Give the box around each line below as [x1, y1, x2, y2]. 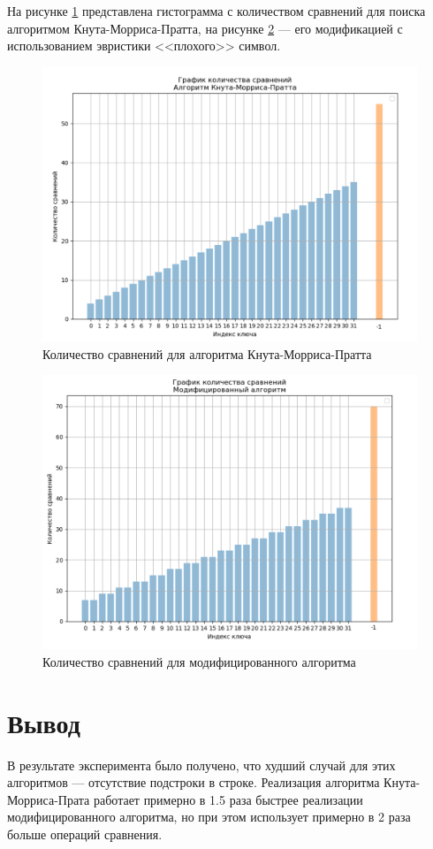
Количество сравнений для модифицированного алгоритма [42, 652, 356, 670]
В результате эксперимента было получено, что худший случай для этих [7, 755, 396, 774]
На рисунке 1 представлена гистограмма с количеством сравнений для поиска [7, 2, 426, 19]
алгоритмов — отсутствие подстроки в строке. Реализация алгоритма [7, 773, 380, 792]
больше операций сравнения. [7, 824, 163, 843]
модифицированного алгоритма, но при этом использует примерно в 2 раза [7, 807, 411, 826]
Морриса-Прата [7, 790, 90, 808]
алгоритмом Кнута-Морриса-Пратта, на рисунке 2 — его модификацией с [7, 19, 403, 37]
